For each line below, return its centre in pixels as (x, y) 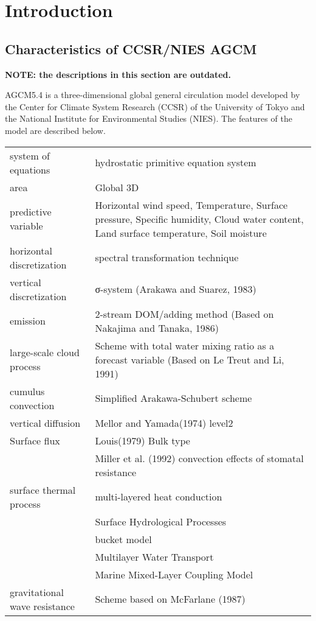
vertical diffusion (45, 423)
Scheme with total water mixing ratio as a (185, 345)
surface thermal (43, 489)
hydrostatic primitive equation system (176, 163)
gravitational (37, 592)
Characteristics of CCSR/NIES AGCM (131, 48)
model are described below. (55, 130)
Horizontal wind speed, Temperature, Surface (191, 205)
